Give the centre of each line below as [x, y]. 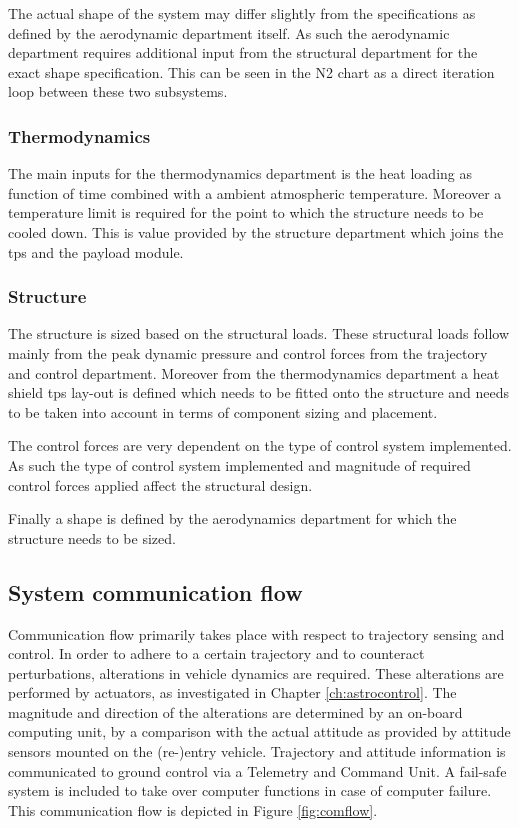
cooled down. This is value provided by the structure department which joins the [256, 231]
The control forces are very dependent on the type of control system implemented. [260, 445]
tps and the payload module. [96, 251]
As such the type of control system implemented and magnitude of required [239, 464]
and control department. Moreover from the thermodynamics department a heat [254, 372]
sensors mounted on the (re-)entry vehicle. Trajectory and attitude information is [257, 751]
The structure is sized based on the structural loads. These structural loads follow [259, 333]
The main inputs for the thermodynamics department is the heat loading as [240, 173]
